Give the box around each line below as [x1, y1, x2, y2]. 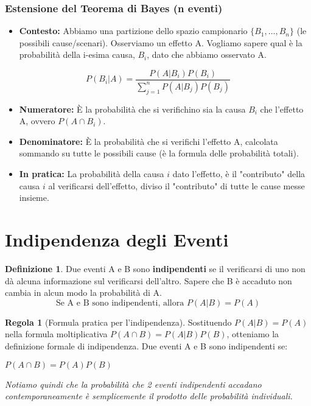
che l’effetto [260, 102, 304, 115]
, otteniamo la [226, 327, 279, 340]
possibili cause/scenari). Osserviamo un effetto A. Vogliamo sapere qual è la [19, 36, 302, 49]
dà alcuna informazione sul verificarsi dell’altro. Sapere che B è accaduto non [5, 274, 292, 287]
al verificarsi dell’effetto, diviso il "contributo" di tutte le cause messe [48, 179, 305, 192]
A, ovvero [19, 114, 55, 127]
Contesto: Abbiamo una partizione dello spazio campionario [19, 24, 248, 37]
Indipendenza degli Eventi [5, 227, 229, 252]
